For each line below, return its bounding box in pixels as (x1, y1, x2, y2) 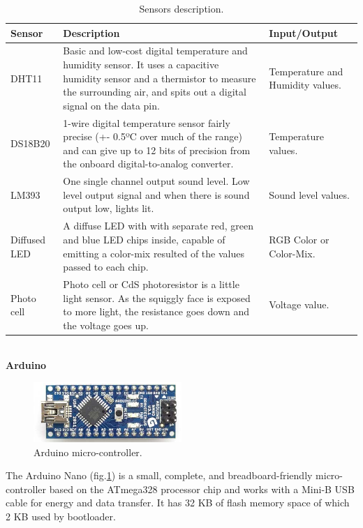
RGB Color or (269, 232, 329, 246)
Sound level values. (269, 187, 350, 202)
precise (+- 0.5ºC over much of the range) (63, 129, 242, 144)
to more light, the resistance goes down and (63, 304, 250, 319)
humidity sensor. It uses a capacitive (63, 57, 219, 72)
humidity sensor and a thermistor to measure (63, 70, 256, 85)
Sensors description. (139, 1, 224, 15)
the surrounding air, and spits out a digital (63, 84, 246, 99)
